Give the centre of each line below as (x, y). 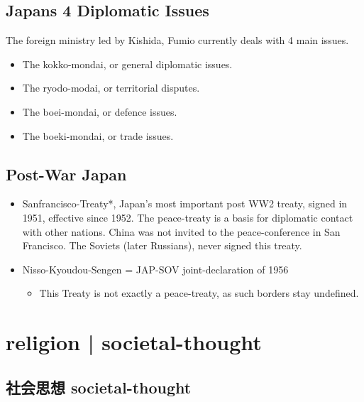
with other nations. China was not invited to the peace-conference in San (181, 231)
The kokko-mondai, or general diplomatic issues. (127, 64)
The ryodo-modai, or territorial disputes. (111, 88)
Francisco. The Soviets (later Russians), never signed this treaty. (162, 245)
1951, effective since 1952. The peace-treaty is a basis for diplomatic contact (188, 217)
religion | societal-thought (134, 342)
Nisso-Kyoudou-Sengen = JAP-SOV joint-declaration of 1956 (155, 269)
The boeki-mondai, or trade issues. (98, 135)
